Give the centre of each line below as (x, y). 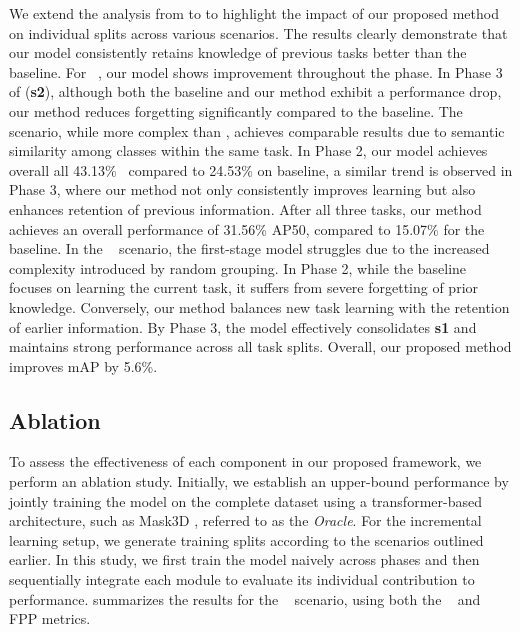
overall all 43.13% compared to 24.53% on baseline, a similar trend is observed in (261, 169)
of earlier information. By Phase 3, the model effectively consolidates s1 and (243, 326)
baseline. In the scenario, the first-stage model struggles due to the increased (249, 248)
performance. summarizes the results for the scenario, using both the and (245, 598)
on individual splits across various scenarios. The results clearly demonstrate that (258, 32)
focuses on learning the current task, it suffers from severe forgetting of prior (244, 287)
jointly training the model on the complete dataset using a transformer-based (245, 500)
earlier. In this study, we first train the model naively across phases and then (244, 559)
